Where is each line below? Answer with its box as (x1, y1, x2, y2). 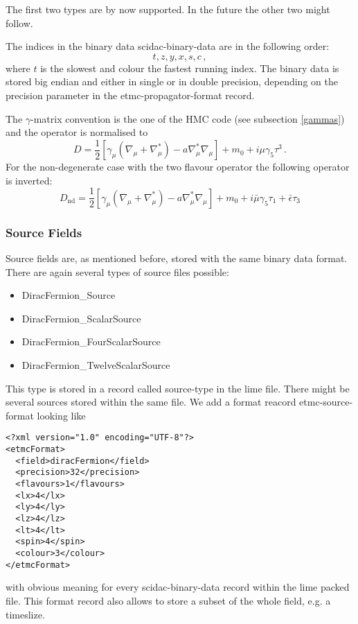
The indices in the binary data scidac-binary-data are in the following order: (6, 39, 330, 53)
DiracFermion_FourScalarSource (21, 334, 161, 349)
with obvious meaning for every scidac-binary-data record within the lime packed (6, 580, 350, 594)
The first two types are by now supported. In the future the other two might (6, 2, 330, 16)
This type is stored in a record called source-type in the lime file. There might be (6, 381, 350, 395)
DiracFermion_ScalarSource (21, 311, 141, 325)
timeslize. (6, 607, 45, 621)
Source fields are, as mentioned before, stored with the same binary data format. (6, 251, 348, 266)
